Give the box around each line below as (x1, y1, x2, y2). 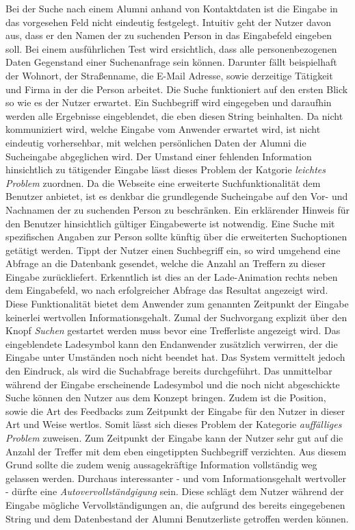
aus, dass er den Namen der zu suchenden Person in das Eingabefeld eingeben (5, 28, 332, 42)
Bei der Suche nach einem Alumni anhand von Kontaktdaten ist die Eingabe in (5, 1, 338, 15)
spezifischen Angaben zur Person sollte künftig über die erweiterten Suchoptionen (5, 229, 347, 244)
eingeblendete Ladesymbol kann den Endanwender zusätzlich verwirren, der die (5, 336, 338, 351)
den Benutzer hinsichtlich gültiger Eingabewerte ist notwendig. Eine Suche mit (5, 216, 335, 230)
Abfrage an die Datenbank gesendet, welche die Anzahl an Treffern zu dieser (5, 256, 326, 270)
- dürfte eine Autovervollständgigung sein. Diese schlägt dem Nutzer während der (5, 484, 344, 499)
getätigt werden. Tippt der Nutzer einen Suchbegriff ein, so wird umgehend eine (5, 242, 341, 257)
